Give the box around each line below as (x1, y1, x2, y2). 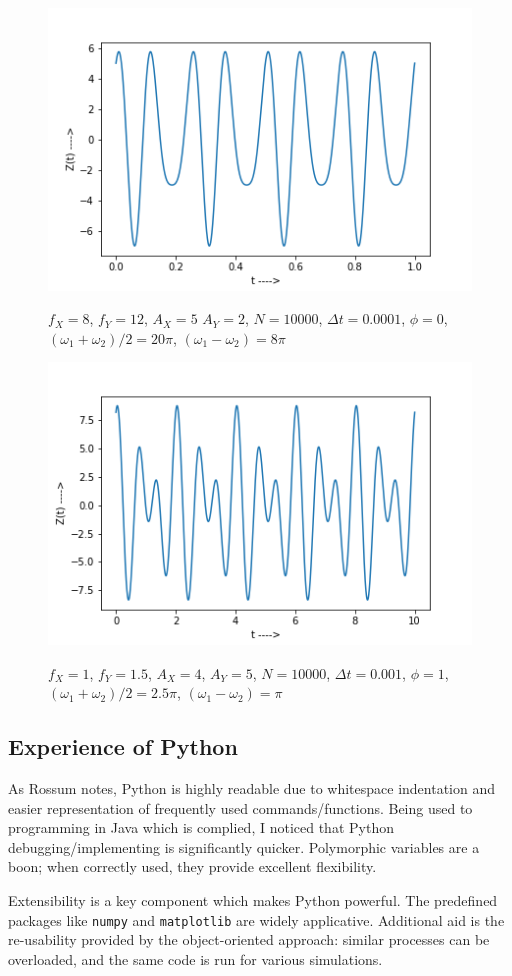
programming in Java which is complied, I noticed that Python (8, 817, 394, 838)
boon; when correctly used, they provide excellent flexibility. (8, 856, 377, 877)
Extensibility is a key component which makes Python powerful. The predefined (8, 890, 498, 911)
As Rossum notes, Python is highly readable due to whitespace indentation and (8, 778, 496, 799)
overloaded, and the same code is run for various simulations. (8, 948, 383, 969)
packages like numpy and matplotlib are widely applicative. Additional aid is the (8, 909, 505, 930)
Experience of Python (8, 731, 238, 762)
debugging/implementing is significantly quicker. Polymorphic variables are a (8, 836, 480, 857)
